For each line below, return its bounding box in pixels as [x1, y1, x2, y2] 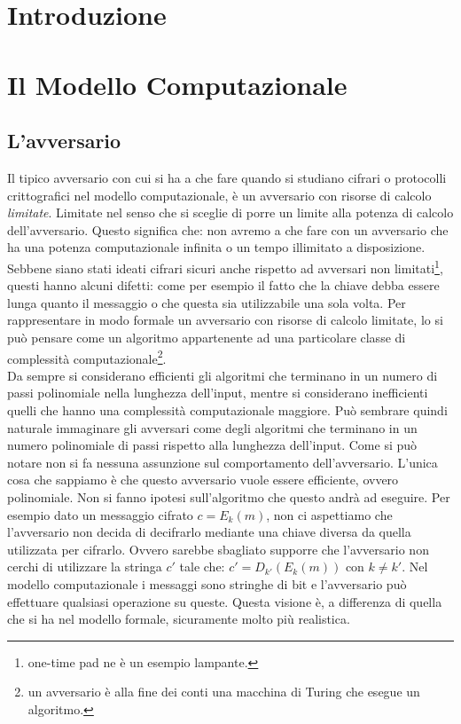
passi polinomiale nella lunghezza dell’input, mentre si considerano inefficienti [7, 383, 428, 402]
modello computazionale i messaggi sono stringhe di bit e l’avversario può [7, 574, 407, 593]
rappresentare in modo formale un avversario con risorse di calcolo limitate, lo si [7, 311, 443, 329]
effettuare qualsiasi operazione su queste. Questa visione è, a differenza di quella [7, 592, 442, 610]
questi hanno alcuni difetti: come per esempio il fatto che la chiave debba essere [7, 276, 440, 295]
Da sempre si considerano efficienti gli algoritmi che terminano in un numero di [7, 366, 438, 384]
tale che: [179, 557, 225, 576]
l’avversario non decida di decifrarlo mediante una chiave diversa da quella [7, 523, 411, 541]
